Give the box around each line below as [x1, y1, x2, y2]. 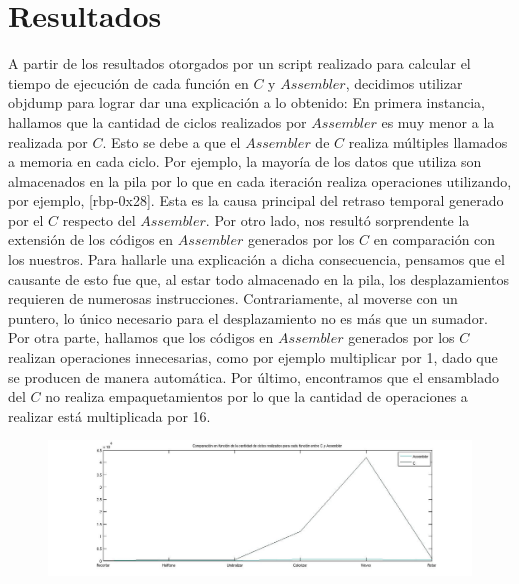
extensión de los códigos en [8, 229, 174, 250]
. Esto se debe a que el [102, 131, 241, 152]
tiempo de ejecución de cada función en [8, 72, 249, 93]
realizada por [8, 131, 88, 152]
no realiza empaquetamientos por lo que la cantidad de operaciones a [45, 386, 468, 407]
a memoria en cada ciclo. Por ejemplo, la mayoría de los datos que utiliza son [8, 151, 482, 172]
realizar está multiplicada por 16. [8, 405, 211, 426]
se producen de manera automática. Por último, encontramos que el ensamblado [8, 366, 499, 387]
